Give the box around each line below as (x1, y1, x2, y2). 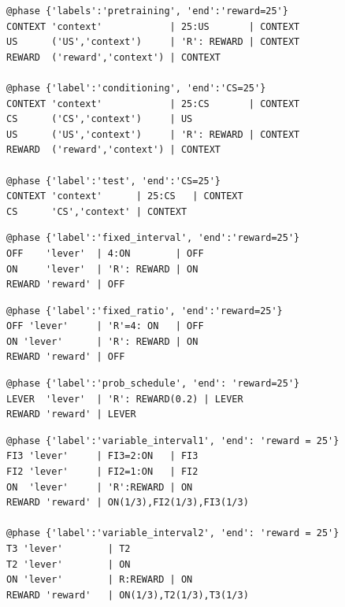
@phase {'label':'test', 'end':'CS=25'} (6, 175, 221, 187)
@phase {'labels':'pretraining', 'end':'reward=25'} (6, 6, 288, 17)
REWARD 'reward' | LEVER (6, 409, 136, 420)
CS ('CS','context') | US (6, 113, 193, 125)
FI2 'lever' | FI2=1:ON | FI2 (6, 466, 198, 478)
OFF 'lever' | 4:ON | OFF (6, 247, 204, 259)
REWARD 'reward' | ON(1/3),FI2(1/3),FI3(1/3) (6, 497, 249, 509)
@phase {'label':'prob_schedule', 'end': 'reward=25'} (6, 378, 300, 390)
